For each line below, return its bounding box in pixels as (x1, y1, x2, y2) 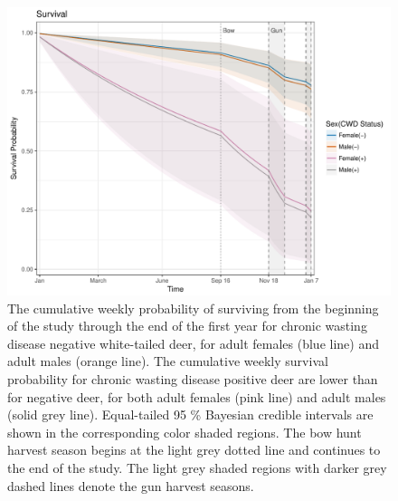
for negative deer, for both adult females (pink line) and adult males (7, 387, 386, 406)
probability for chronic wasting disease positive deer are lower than (7, 369, 378, 388)
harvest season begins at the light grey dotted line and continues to (7, 440, 381, 459)
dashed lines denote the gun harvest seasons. (7, 476, 254, 495)
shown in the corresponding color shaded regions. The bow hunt (7, 422, 362, 441)
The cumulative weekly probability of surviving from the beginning (7, 298, 379, 317)
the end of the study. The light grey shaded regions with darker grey (7, 458, 387, 477)
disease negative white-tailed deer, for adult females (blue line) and (7, 333, 379, 352)
